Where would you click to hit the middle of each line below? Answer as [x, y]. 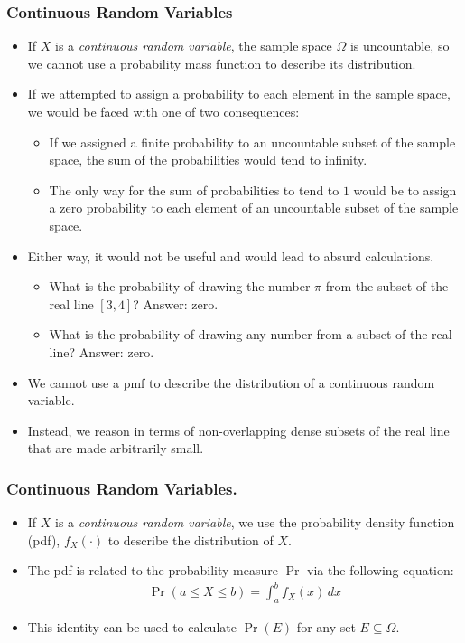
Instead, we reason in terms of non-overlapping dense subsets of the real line [238, 430]
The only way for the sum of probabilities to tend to [194, 189]
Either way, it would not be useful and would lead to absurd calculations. [231, 255]
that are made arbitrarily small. [116, 448]
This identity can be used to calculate [132, 627]
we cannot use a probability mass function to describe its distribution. [222, 63]
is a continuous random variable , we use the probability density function [255, 522]
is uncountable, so [400, 46]
